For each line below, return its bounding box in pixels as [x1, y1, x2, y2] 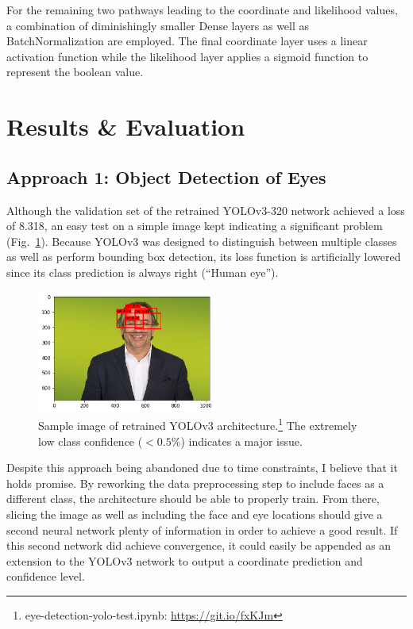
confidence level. [6, 568, 85, 585]
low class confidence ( [38, 432, 143, 449]
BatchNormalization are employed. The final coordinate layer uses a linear [6, 33, 368, 49]
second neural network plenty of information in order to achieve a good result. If [6, 521, 398, 538]
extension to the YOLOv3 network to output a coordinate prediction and [6, 552, 363, 569]
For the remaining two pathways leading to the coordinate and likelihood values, [6, 2, 398, 17]
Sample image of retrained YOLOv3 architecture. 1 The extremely [38, 415, 357, 433]
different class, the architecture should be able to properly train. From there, [6, 490, 380, 507]
